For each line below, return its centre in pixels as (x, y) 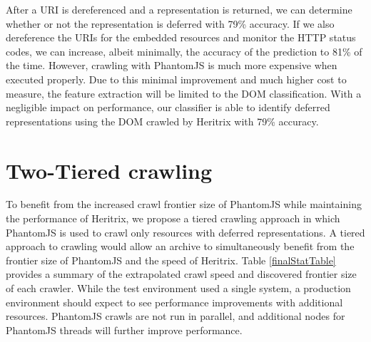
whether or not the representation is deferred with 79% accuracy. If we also (170, 23)
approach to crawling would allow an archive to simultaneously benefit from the (180, 246)
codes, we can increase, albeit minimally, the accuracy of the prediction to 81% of (184, 51)
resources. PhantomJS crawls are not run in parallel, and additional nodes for (176, 316)
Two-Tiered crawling (109, 170)
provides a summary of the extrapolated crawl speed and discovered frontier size (181, 274)
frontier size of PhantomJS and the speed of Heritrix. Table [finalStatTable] (171, 260)
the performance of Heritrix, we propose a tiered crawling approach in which (173, 218)
